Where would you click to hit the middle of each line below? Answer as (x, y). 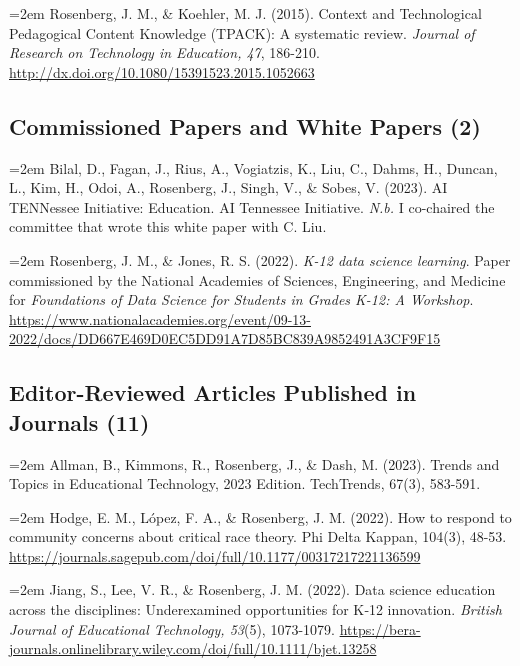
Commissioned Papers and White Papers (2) (245, 125)
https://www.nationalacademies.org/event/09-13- (160, 318)
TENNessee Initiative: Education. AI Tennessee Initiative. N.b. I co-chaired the (252, 206)
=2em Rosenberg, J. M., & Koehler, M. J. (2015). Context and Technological (245, 13)
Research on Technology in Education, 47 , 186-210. (164, 52)
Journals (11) (79, 421)
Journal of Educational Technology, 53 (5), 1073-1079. (172, 628)
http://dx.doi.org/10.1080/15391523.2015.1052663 (162, 71)
